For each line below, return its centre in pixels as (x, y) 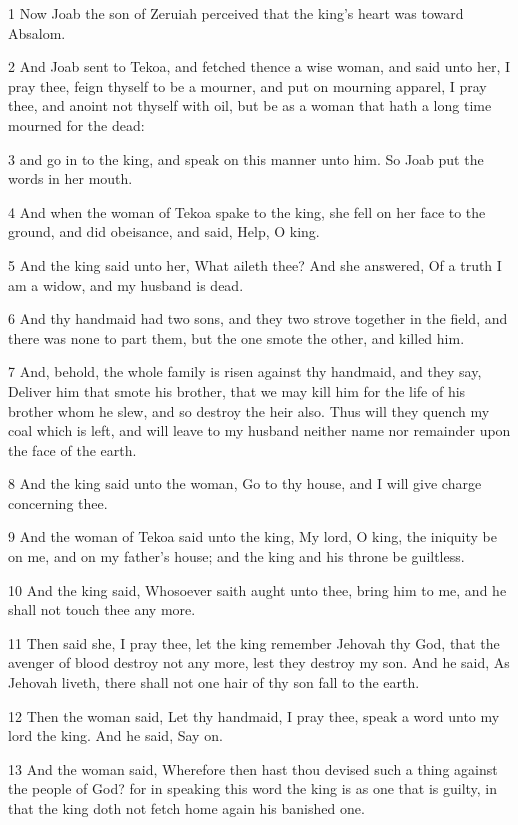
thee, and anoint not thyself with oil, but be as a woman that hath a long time (250, 105)
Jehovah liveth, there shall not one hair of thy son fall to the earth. (214, 682)
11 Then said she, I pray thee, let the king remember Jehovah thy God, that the (254, 642)
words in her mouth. (70, 178)
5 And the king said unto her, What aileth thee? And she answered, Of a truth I (255, 264)
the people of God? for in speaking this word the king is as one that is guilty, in (253, 788)
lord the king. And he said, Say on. (115, 735)
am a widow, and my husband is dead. (126, 284)
